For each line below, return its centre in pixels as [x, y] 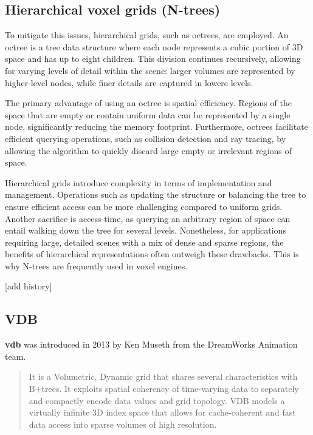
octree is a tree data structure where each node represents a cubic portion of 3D [154, 46]
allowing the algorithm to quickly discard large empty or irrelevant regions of [148, 150]
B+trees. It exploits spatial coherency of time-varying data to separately [164, 389]
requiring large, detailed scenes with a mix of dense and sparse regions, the [144, 242]
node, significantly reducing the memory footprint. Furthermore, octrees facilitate [156, 126]
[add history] [29, 286]
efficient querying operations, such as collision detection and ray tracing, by [146, 138]
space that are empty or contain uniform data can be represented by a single [148, 114]
